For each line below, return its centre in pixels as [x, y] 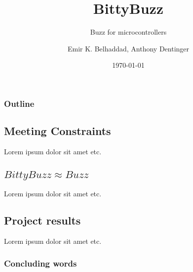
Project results [42, 220]
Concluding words [40, 263]
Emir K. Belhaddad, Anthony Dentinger [128, 48]
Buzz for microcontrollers [128, 32]
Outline [19, 103]
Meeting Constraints [58, 131]
